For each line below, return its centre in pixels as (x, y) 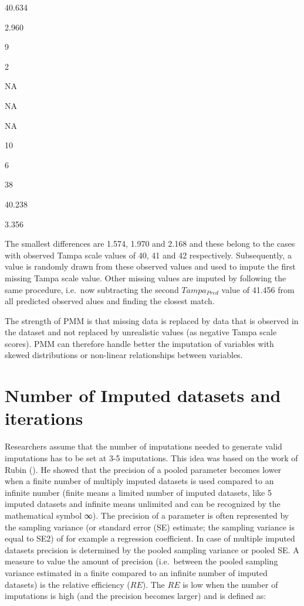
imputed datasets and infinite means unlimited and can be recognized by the (143, 504)
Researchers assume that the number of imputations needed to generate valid (143, 446)
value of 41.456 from (258, 289)
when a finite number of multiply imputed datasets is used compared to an (139, 481)
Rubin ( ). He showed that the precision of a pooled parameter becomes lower (143, 469)
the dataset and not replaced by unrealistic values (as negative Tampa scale (141, 332)
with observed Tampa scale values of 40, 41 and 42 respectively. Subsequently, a (148, 255)
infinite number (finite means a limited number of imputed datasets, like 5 (138, 492)
